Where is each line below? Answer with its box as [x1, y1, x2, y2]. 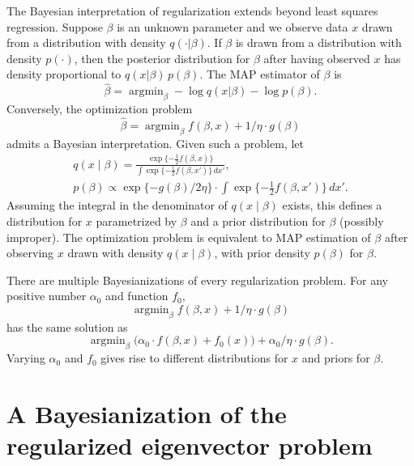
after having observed [263, 49, 370, 66]
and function [105, 287, 169, 304]
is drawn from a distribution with [235, 34, 402, 51]
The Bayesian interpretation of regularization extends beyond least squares [6, 2, 378, 19]
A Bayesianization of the [6, 396, 287, 430]
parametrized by [96, 212, 177, 229]
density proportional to [6, 66, 122, 83]
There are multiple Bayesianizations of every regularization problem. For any [6, 271, 388, 288]
